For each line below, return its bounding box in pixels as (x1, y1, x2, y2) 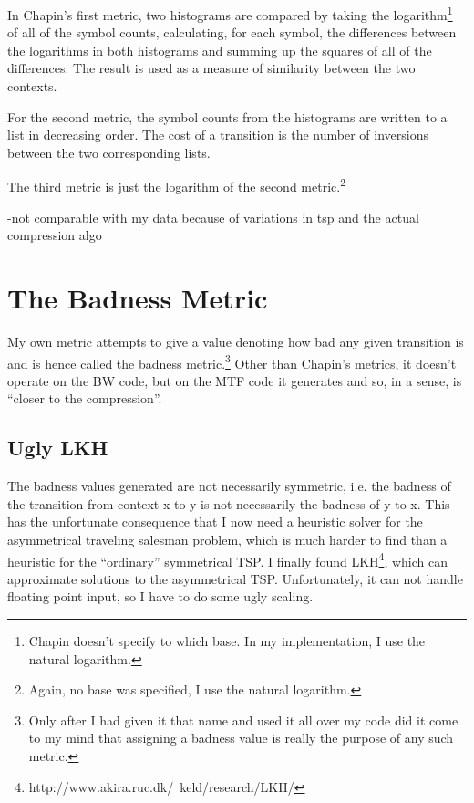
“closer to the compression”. (7, 389, 162, 408)
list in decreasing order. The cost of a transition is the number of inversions (7, 125, 428, 144)
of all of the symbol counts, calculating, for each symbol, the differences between (7, 23, 457, 42)
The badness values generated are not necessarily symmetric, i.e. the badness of (7, 476, 451, 495)
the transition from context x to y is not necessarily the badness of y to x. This (7, 494, 450, 513)
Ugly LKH (7, 433, 108, 462)
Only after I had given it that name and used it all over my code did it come (28, 710, 459, 729)
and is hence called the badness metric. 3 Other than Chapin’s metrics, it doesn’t (7, 350, 457, 372)
